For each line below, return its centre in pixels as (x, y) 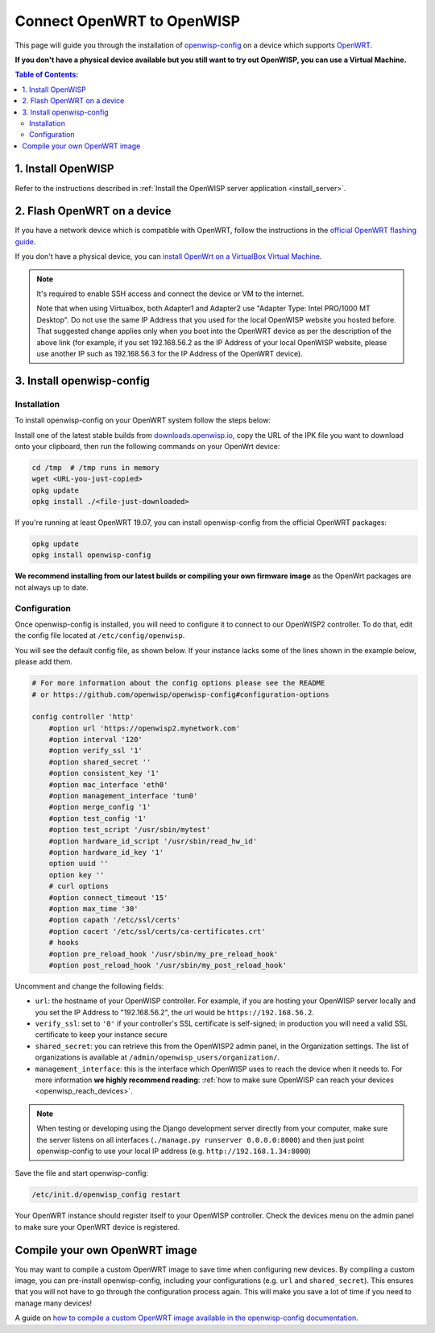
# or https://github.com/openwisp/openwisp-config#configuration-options (180, 694)
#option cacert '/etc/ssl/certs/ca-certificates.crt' (157, 931)
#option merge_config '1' (100, 807)
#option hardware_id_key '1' (106, 852)
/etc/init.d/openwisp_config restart (106, 1195)
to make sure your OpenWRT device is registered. (97, 1227)
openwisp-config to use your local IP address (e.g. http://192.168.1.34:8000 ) (174, 1151)
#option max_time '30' (93, 908)
